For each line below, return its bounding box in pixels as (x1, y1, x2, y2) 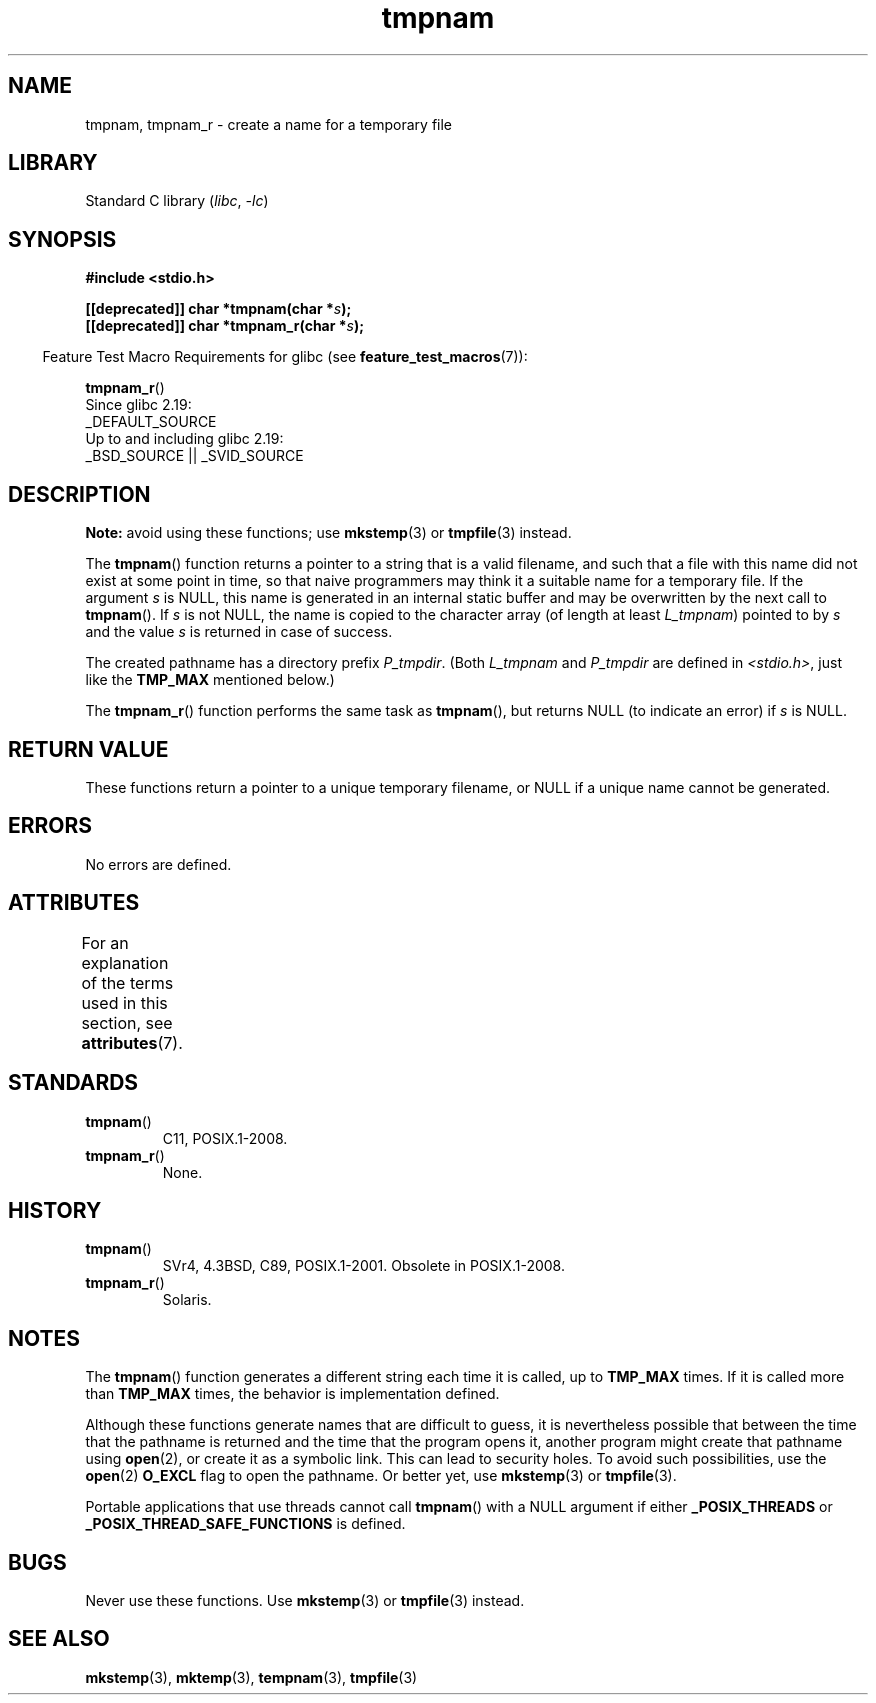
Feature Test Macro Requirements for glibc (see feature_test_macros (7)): (42, 348, 528, 366)
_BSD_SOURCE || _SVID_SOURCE (85, 447, 304, 465)
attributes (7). (81, 1032, 183, 1053)
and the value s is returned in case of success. (85, 623, 393, 641)
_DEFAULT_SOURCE (85, 413, 217, 431)
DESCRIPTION (8, 481, 151, 507)
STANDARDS (8, 1070, 139, 1096)
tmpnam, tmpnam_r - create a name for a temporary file (85, 115, 453, 133)
